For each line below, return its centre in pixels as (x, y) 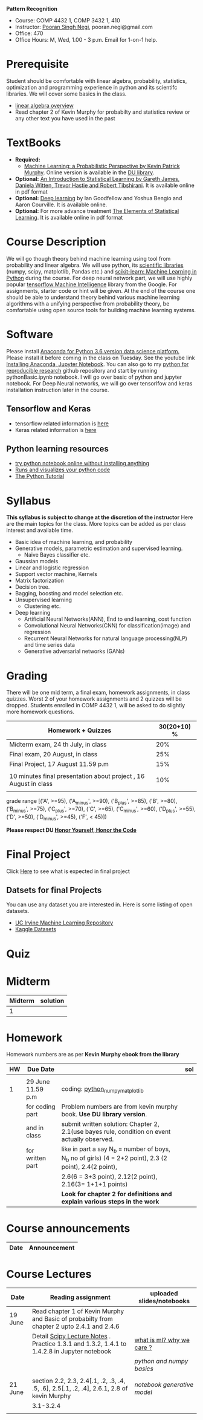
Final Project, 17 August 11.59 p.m (59, 764)
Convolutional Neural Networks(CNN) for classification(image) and (107, 626)
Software (30, 335)
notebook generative (164, 1384)
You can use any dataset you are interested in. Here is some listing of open (99, 905)
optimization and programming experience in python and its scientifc (92, 87)
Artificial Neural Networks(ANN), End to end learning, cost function (108, 619)
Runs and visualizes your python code (63, 470)
